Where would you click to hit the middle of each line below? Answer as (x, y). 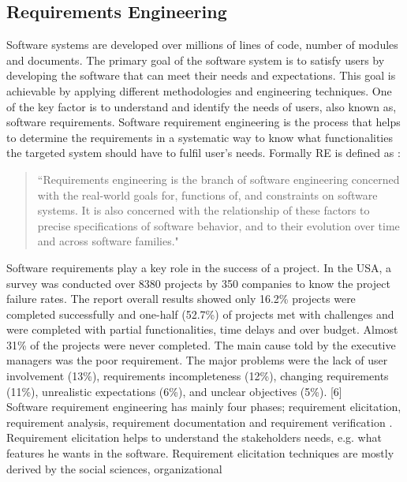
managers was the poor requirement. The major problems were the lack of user (197, 360)
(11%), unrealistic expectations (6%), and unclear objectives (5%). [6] (174, 391)
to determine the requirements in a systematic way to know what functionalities (200, 137)
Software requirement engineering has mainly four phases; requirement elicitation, (204, 407)
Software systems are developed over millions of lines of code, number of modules (202, 45)
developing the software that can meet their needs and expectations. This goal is (201, 75)
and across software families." (108, 241)
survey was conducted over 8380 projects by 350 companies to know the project (198, 283)
